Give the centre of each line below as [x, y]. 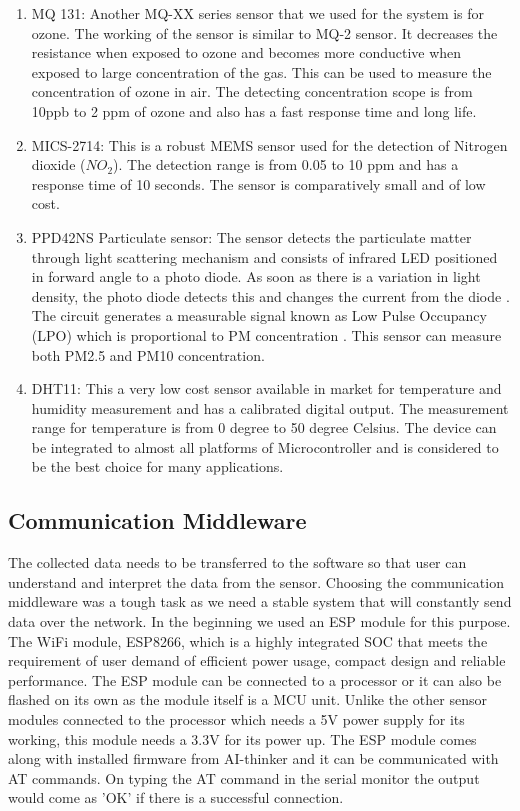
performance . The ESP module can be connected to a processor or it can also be [255, 679]
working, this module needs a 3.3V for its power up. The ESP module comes [242, 738]
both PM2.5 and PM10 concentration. [148, 354]
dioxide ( [58, 164]
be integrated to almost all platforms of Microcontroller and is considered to [265, 446]
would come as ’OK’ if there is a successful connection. [176, 797]
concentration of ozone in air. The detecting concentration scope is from [252, 91]
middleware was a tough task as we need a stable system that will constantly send [260, 601]
